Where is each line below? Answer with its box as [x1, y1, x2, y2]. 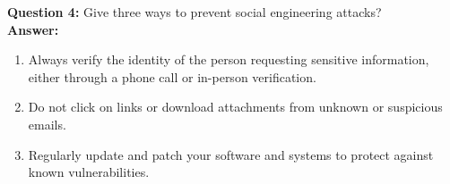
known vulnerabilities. [28, 163, 150, 181]
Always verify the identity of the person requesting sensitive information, [28, 50, 429, 69]
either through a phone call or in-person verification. [28, 67, 316, 86]
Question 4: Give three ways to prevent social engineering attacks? [7, 3, 382, 21]
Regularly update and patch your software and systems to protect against [28, 145, 434, 163]
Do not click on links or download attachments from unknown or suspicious [28, 97, 443, 116]
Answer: [7, 20, 59, 38]
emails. [28, 114, 66, 133]
